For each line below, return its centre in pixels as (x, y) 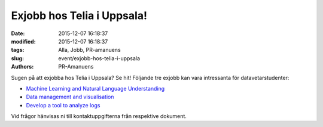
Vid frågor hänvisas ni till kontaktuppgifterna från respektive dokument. (99, 116)
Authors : (22, 67)
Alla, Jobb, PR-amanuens (89, 50)
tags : (18, 50)
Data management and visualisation (70, 97)
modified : (23, 41)
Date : (18, 33)
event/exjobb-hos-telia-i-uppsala (99, 58)
